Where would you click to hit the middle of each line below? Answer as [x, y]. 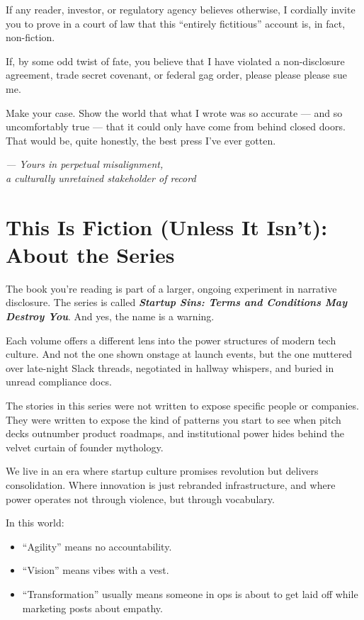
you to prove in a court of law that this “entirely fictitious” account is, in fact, [176, 23]
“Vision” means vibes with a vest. [96, 570]
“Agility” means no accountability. [97, 546]
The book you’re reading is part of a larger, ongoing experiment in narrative [171, 288]
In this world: [35, 523]
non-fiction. [30, 37]
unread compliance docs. [59, 382]
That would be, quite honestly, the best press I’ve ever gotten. [141, 140]
